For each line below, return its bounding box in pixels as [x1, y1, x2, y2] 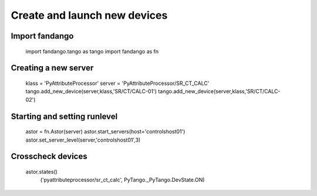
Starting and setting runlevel [11, 111, 118, 121]
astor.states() [25, 168, 58, 175]
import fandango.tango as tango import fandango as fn [25, 47, 159, 55]
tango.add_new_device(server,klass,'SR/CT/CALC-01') [25, 88, 157, 95]
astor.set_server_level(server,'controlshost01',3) [25, 136, 141, 143]
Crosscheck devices [11, 152, 87, 161]
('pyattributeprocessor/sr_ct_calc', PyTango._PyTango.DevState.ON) [40, 176, 205, 184]
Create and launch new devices [11, 9, 168, 22]
